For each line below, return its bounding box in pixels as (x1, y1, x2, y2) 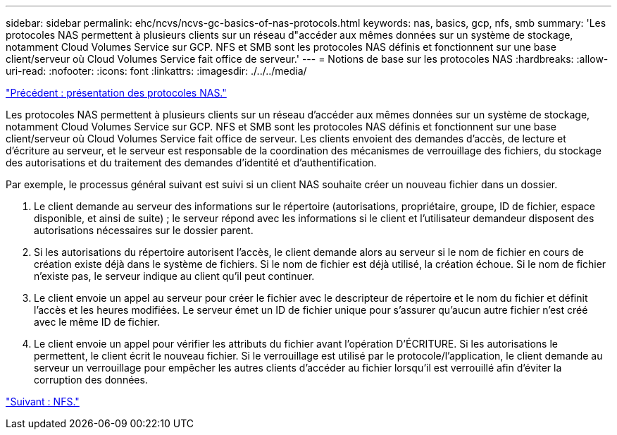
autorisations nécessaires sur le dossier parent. (34, 224, 254, 236)
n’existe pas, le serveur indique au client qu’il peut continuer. (34, 270, 315, 282)
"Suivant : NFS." (6, 396, 80, 408)
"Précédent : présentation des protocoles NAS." (6, 87, 227, 99)
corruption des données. (34, 374, 148, 386)
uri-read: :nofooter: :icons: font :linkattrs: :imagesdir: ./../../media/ (6, 65, 307, 77)
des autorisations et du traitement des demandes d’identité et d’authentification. (6, 157, 377, 169)
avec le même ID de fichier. (34, 316, 160, 328)
